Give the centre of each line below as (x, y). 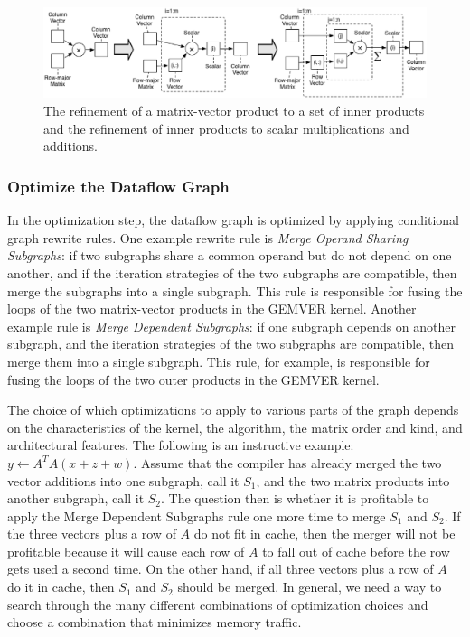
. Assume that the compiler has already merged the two (287, 462)
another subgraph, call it (76, 498)
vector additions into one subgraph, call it (123, 480)
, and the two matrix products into (353, 480)
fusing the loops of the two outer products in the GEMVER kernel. (193, 379)
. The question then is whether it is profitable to (295, 498)
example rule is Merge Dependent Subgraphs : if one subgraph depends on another (232, 326)
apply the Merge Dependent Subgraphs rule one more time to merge (197, 515)
